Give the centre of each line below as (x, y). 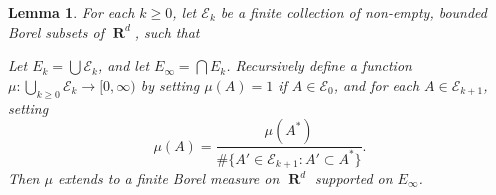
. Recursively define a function (319, 65)
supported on (354, 178)
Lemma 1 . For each (71, 12)
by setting (170, 84)
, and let (123, 65)
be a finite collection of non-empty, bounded (354, 12)
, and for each (376, 84)
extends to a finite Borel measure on (168, 178)
